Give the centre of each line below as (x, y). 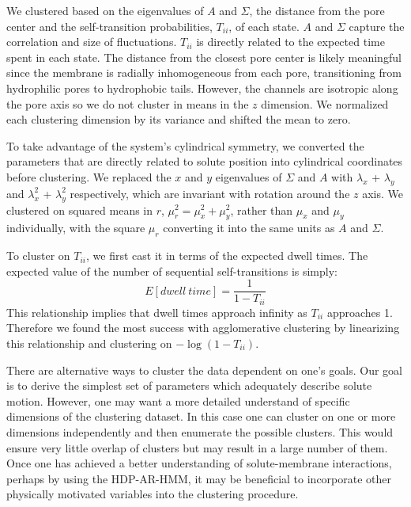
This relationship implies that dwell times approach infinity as (157, 312)
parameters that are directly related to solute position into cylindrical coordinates (205, 161)
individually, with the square (76, 228)
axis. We (383, 193)
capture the (377, 26)
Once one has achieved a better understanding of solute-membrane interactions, (199, 463)
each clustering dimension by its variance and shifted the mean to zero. (179, 119)
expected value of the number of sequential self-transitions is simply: (172, 271)
